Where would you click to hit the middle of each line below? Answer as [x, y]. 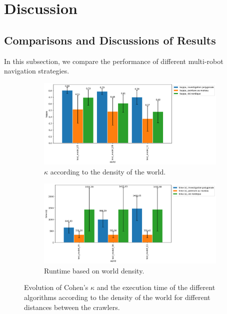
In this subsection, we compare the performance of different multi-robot [114, 61]
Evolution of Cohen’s [56, 287]
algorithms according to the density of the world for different [117, 297]
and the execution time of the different [156, 287]
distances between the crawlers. [72, 307]
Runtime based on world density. [94, 270]
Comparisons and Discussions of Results [110, 40]
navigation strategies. [37, 71]
